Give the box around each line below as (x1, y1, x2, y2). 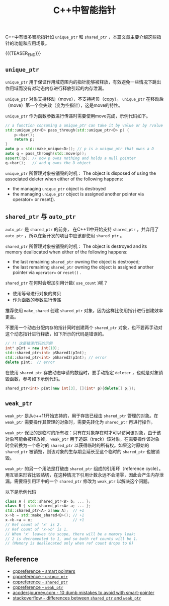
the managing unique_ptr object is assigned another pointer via (12, 191, 144, 197)
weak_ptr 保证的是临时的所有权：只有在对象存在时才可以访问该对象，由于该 (5, 429, 161, 436)
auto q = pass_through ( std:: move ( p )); (5, 151, 87, 156)
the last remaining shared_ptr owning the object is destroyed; (12, 259, 140, 265)
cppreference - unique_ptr (12, 574, 68, 580)
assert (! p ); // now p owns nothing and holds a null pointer (5, 156, 136, 161)
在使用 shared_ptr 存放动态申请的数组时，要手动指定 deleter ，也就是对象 (5, 369, 159, 375)
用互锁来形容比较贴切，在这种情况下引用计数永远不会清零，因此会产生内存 (5, 472, 159, 478)
